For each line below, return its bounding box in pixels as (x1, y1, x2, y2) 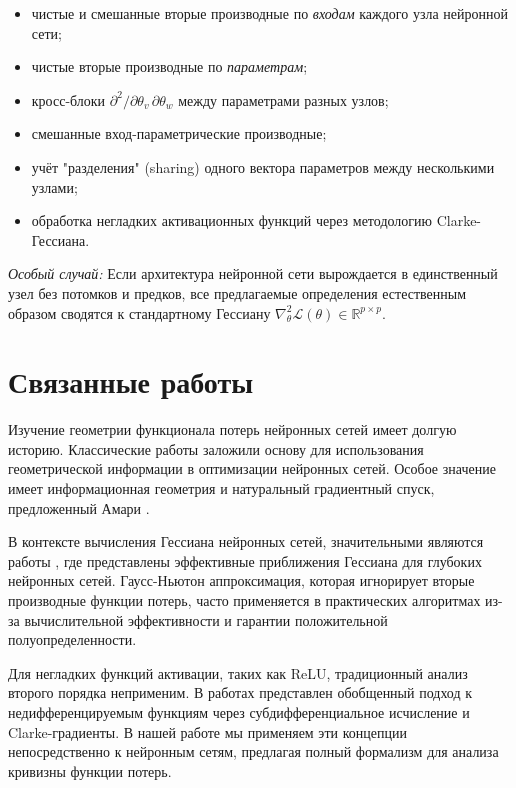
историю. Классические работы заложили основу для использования (8, 438, 424, 459)
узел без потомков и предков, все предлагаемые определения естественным (8, 282, 467, 303)
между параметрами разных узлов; (178, 89, 389, 110)
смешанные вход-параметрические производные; (31, 123, 327, 144)
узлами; (31, 176, 78, 197)
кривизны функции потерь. (8, 760, 172, 781)
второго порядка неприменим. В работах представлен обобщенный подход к (8, 682, 473, 703)
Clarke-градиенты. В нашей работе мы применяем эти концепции (8, 721, 407, 742)
